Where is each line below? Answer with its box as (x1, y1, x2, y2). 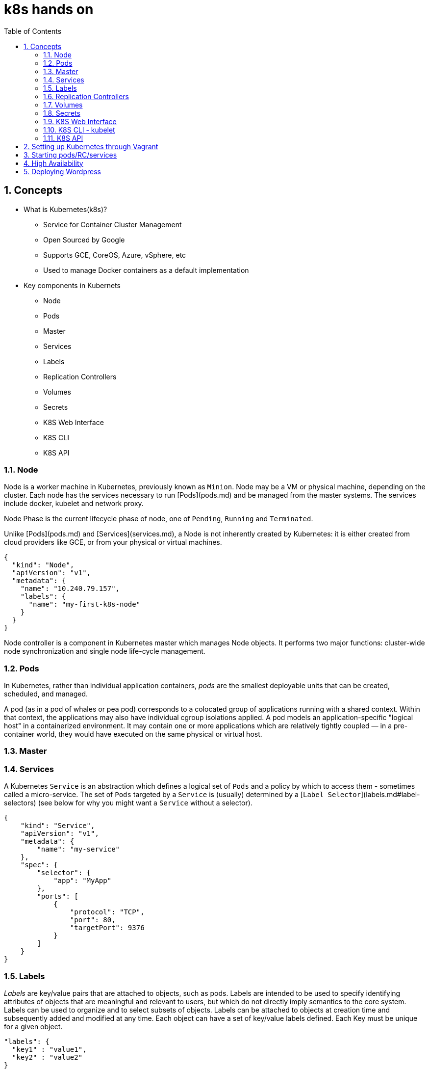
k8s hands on (4, 1, 94, 18)
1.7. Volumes (43, 100, 83, 109)
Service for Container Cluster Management (43, 220, 182, 229)
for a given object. (4, 1022, 63, 1031)
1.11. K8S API (43, 134, 83, 142)
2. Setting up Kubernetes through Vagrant (24, 142, 158, 151)
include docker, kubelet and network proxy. (4, 499, 144, 508)
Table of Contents (4, 27, 62, 35)
